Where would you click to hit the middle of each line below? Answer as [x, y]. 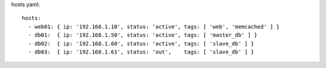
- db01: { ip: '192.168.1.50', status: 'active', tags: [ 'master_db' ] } [143, 35]
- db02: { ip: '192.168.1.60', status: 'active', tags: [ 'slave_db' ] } [141, 43]
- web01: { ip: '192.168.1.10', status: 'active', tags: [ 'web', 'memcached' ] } [154, 26]
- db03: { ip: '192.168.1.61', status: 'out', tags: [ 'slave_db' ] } [141, 52]
